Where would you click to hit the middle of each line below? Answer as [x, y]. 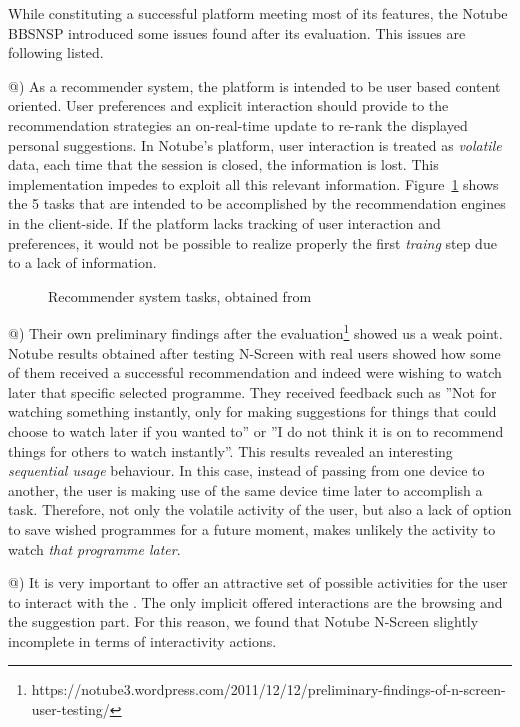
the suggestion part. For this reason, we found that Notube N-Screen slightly [243, 621]
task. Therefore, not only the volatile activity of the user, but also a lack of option [260, 509]
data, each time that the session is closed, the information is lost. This [223, 164]
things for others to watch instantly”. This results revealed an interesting [230, 450]
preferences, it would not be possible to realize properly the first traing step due [252, 242]
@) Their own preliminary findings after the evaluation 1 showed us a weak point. [255, 331]
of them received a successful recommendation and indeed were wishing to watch [255, 372]
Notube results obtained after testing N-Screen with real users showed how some [254, 352]
